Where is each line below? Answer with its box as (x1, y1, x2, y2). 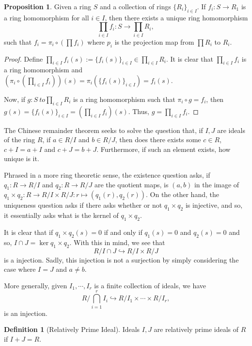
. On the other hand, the (146, 189, 219, 199)
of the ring (4, 134, 35, 145)
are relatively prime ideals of (154, 324, 239, 334)
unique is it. (4, 153, 39, 164)
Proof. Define (4, 53, 43, 64)
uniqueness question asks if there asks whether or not (4, 200, 162, 210)
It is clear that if (4, 227, 53, 237)
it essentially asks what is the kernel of (4, 210, 119, 220)
